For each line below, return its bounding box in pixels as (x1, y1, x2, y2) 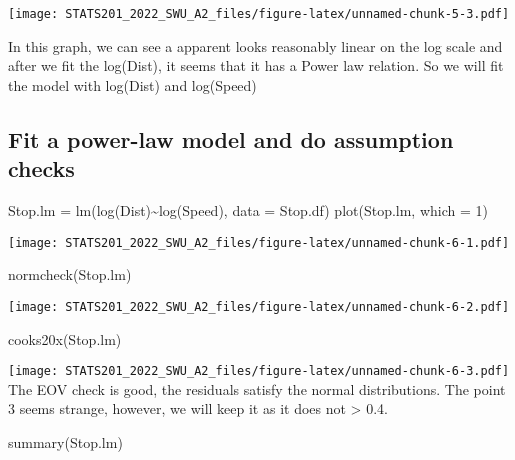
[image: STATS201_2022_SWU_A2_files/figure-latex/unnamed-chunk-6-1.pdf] (8, 235, 510, 250)
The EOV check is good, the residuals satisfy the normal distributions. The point (8, 378, 506, 399)
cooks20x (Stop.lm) (8, 328, 122, 349)
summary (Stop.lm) (8, 431, 123, 452)
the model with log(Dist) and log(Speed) (8, 74, 257, 95)
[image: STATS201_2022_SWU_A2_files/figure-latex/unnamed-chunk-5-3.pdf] (8, 7, 510, 21)
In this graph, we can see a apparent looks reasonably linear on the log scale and (8, 35, 503, 56)
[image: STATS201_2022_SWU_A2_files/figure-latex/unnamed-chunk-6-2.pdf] (8, 299, 510, 314)
